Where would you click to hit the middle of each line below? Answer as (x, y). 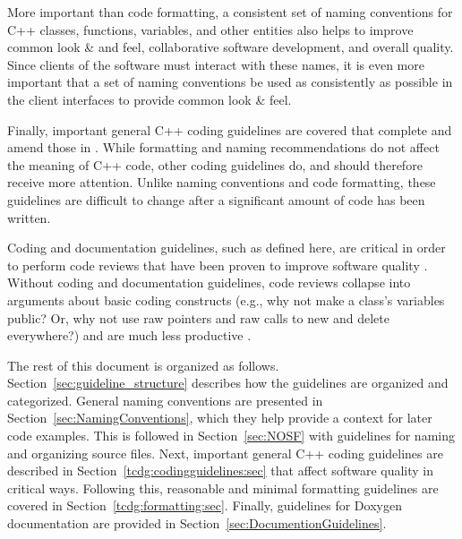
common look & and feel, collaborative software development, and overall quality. (231, 47)
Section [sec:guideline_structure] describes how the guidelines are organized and (228, 383)
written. (29, 217)
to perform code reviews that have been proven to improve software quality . (218, 265)
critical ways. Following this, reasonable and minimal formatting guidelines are (223, 488)
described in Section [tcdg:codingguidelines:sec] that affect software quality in (221, 471)
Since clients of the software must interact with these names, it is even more (216, 64)
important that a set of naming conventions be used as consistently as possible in (230, 82)
